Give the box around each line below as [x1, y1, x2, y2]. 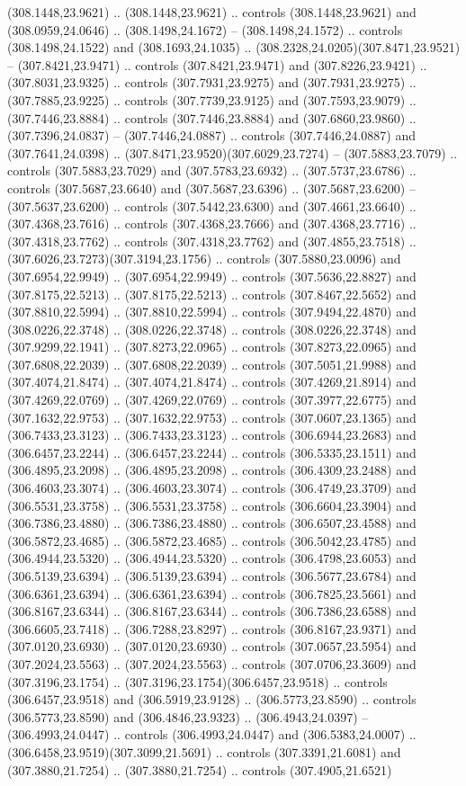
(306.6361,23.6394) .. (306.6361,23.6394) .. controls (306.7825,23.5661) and [7, 584, 417, 603]
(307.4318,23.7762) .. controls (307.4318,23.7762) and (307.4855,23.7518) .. [7, 231, 417, 250]
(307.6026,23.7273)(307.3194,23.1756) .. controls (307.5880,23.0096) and [7, 249, 401, 268]
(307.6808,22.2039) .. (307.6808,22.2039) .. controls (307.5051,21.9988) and [7, 354, 417, 373]
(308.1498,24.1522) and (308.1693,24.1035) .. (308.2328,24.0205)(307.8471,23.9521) [7, 38, 461, 57]
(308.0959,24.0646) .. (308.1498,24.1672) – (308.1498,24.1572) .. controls [7, 20, 403, 39]
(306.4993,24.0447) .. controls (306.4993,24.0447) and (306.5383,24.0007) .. [7, 725, 417, 744]
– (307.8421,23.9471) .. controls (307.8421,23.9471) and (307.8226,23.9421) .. [7, 55, 427, 74]
